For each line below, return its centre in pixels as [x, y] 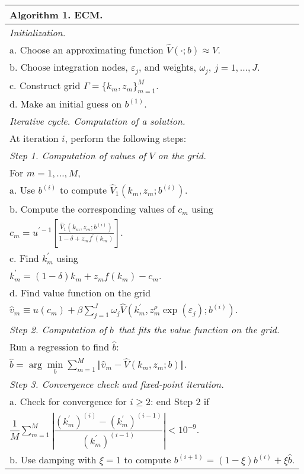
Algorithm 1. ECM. [56, 15]
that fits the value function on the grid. [199, 329]
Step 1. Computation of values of [78, 156]
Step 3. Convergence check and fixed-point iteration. [117, 384]
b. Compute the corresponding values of [92, 209]
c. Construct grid [45, 85]
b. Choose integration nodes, [69, 67]
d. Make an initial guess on [66, 104]
